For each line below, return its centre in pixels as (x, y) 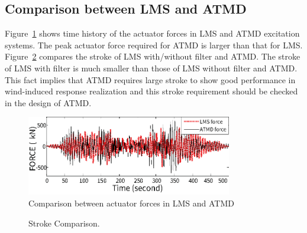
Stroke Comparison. (64, 223)
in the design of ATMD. (48, 102)
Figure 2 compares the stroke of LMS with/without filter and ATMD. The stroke (153, 56)
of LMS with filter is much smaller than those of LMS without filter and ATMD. (151, 68)
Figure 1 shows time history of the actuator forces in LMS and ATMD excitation (152, 33)
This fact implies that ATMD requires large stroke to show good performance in (150, 79)
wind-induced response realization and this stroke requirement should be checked (151, 91)
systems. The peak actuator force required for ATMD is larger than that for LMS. (154, 45)
